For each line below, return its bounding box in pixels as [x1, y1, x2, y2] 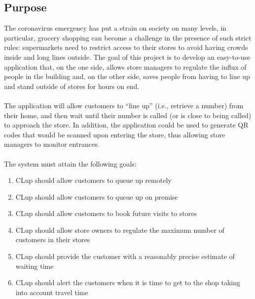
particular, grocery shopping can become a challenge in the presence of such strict [4, 32, 252, 43]
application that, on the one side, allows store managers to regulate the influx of [4, 61, 247, 72]
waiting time [15, 260, 54, 271]
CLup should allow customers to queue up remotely [15, 175, 172, 185]
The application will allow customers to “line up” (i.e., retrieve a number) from [4, 100, 244, 110]
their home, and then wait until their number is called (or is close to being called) [4, 110, 252, 120]
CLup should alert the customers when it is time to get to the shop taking [15, 277, 241, 288]
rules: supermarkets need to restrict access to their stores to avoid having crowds [4, 42, 248, 52]
